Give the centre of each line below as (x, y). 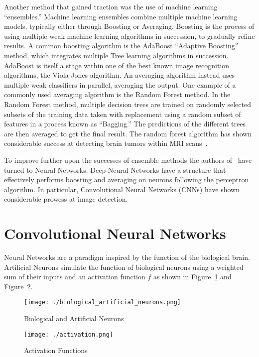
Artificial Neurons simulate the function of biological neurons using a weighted (124, 267)
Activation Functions (56, 350)
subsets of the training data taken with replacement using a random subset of (123, 114)
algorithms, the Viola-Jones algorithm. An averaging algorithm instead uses (120, 75)
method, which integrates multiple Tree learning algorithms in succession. (116, 55)
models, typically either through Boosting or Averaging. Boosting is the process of (129, 26)
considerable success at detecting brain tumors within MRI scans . (106, 143)
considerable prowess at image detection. (66, 199)
